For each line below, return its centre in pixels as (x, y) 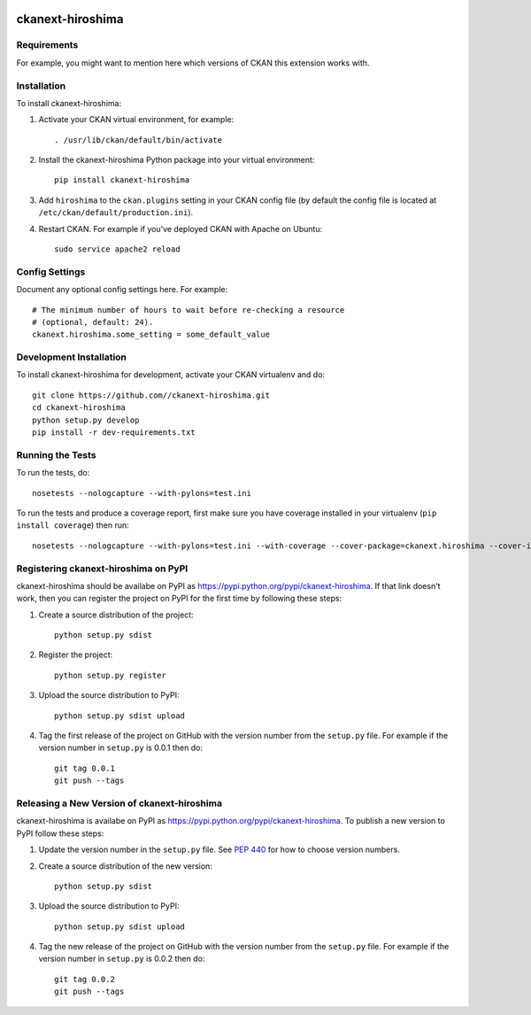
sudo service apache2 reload (117, 249)
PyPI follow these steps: (60, 833)
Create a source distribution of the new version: (125, 866)
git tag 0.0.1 (85, 768)
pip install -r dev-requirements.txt (114, 433)
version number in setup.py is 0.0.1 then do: (121, 748)
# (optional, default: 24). (93, 322)
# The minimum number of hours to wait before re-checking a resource (189, 310)
